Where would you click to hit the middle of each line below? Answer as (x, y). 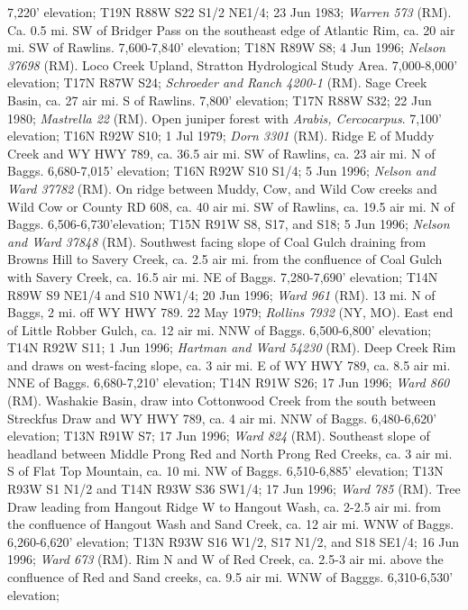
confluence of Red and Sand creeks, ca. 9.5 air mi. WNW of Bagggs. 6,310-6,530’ (230, 577)
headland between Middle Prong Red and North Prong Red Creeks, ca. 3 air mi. (230, 453)
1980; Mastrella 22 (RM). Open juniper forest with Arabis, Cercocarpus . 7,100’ (225, 118)
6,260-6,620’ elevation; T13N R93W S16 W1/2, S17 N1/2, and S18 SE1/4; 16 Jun (234, 541)
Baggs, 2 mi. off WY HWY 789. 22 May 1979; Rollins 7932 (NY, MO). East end (230, 312)
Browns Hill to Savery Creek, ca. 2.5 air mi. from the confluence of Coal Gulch (225, 259)
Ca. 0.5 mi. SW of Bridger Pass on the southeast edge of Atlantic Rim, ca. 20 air (231, 29)
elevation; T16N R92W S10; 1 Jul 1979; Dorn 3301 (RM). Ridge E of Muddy (221, 136)
